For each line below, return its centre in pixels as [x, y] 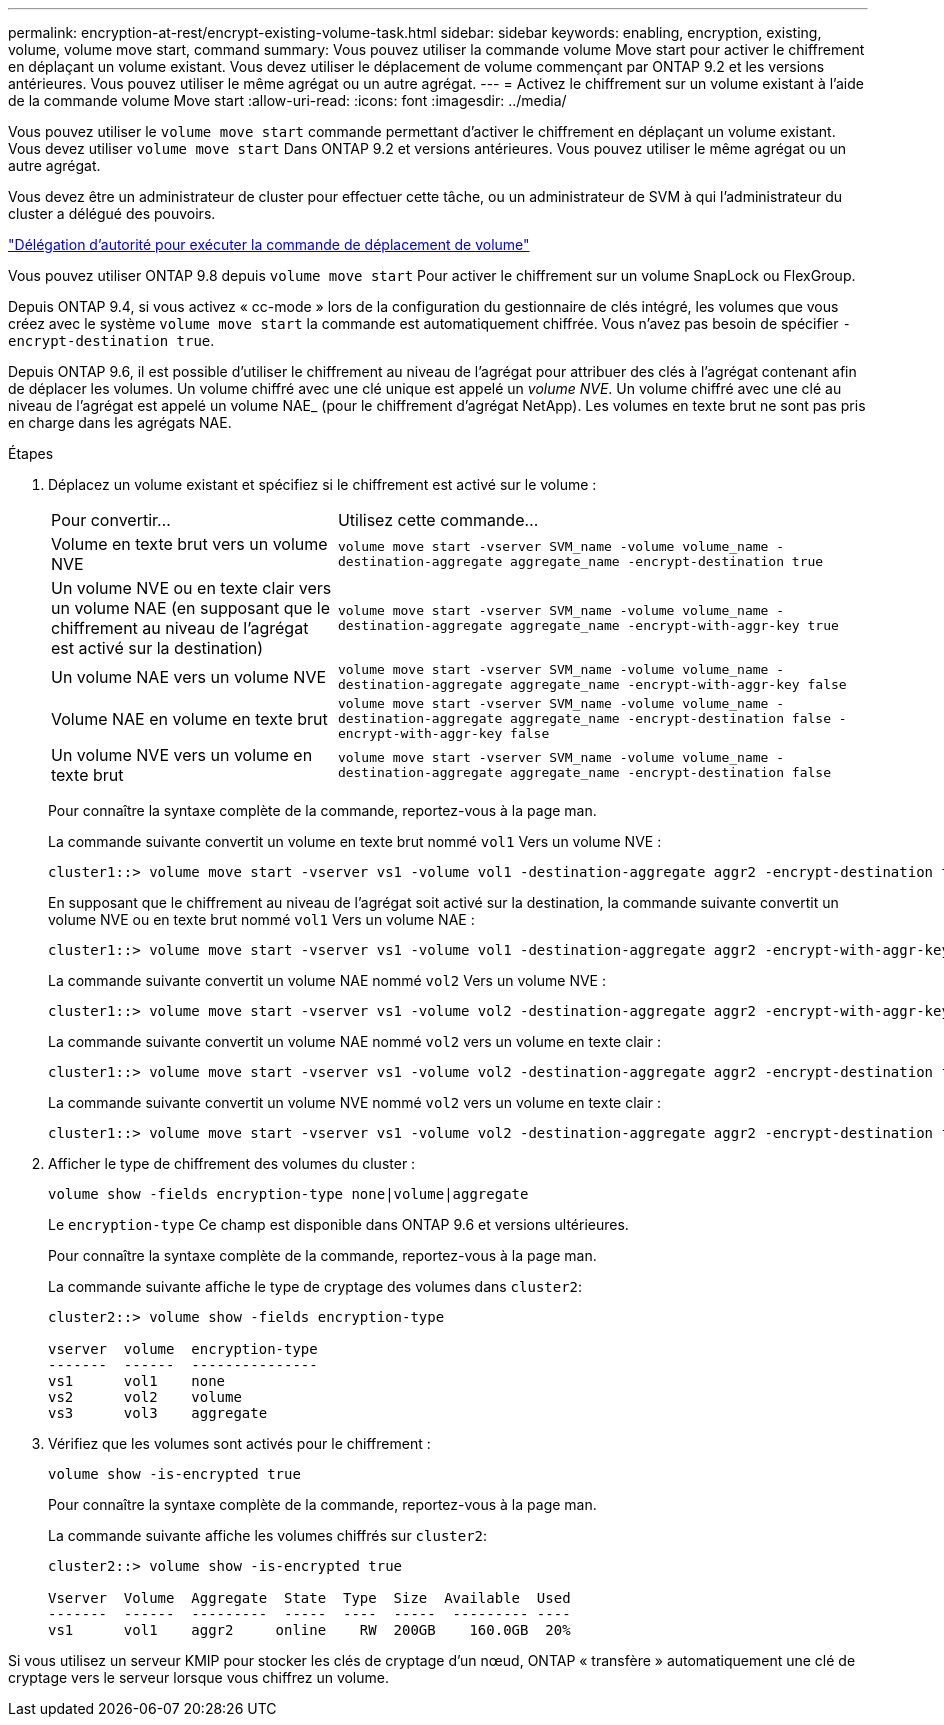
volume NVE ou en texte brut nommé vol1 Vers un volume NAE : [261, 919]
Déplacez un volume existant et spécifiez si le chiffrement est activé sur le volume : [322, 484]
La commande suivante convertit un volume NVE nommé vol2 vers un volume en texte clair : [355, 1102]
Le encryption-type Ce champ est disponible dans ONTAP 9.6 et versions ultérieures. [338, 1224]
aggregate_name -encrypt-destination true [667, 561]
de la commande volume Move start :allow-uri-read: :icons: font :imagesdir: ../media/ [287, 100]
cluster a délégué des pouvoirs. [112, 213]
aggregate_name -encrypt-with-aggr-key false [678, 684]
